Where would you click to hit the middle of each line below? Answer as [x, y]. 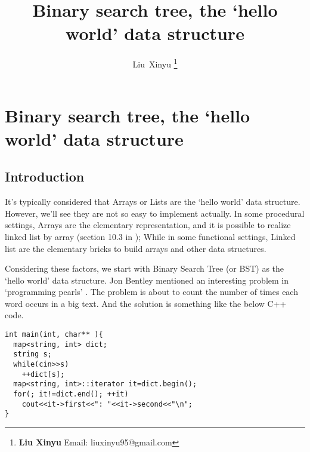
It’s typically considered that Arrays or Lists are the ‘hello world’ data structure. [153, 202]
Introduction [45, 176]
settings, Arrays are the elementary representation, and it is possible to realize [148, 225]
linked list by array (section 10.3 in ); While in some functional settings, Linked [150, 236]
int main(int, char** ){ [54, 335]
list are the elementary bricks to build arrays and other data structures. [136, 248]
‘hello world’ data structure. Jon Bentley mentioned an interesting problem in [147, 280]
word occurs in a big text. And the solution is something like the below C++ [146, 303]
